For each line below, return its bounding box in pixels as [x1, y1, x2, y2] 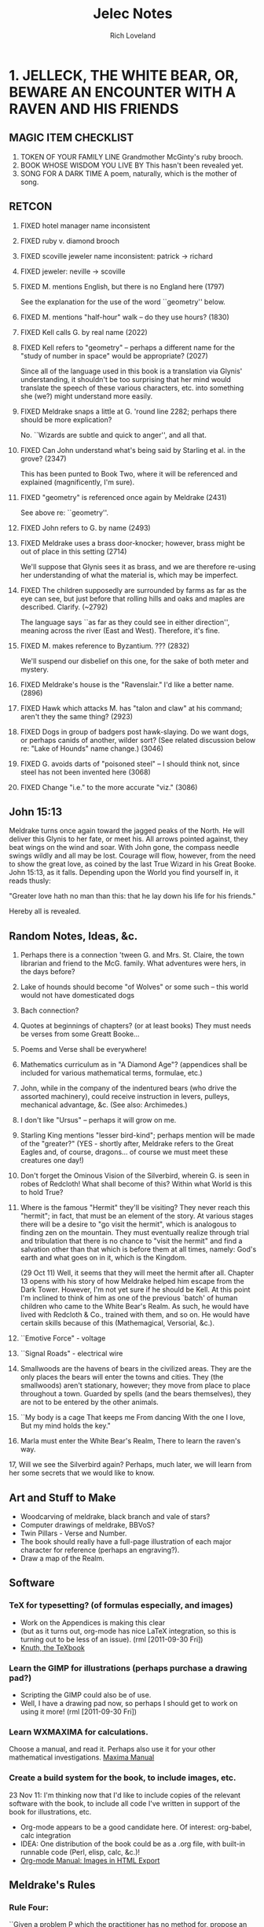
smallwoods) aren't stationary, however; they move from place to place [20, 1381, 251, 1390]
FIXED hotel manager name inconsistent [20, 221, 151, 230]
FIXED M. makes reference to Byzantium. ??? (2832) [20, 641, 190, 650]
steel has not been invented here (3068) [20, 767, 152, 777]
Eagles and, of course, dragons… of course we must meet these [20, 1147, 229, 1157]
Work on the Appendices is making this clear [20, 1617, 166, 1627]
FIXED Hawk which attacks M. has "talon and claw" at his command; [20, 703, 243, 712]
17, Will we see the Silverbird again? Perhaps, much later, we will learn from [9, 1460, 252, 1469]
